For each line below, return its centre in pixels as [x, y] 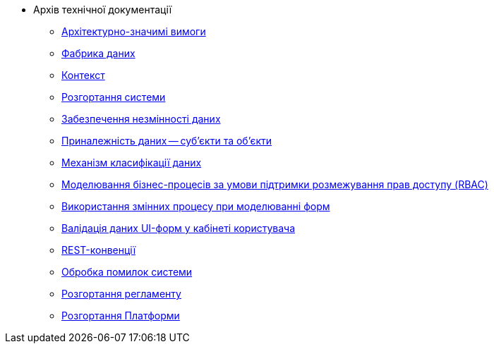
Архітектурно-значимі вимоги [134, 31]
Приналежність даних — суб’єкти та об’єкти [167, 141]
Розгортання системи [114, 97]
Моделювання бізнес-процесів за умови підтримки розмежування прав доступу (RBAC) [275, 184]
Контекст [83, 75]
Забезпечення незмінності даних [141, 119]
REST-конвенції [99, 250]
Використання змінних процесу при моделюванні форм [196, 206]
